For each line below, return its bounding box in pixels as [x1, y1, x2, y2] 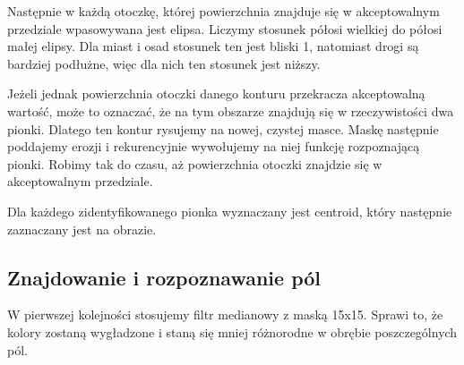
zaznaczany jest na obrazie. [7, 219, 157, 238]
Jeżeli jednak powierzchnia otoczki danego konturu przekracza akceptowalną [7, 84, 425, 103]
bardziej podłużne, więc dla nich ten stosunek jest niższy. [7, 54, 321, 72]
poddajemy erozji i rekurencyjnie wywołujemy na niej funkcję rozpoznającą [7, 137, 420, 156]
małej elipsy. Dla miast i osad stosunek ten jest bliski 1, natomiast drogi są [7, 37, 419, 55]
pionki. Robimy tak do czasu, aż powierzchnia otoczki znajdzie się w [7, 154, 382, 173]
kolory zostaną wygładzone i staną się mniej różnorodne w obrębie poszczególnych [7, 322, 458, 341]
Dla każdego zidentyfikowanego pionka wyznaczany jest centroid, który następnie [7, 201, 452, 220]
